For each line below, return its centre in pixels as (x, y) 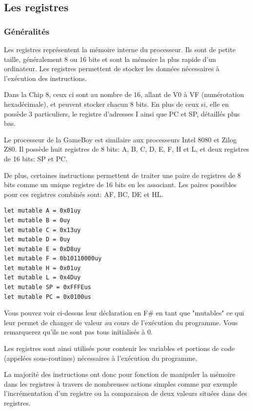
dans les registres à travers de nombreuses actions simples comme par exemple (121, 383)
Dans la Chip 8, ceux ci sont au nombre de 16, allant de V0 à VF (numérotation (124, 94)
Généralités (27, 31)
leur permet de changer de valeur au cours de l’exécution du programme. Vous (121, 322)
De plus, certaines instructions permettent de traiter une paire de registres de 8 (122, 175)
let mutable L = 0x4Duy (42, 278)
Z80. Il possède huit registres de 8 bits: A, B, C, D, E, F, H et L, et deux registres (126, 149)
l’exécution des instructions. (46, 78)
